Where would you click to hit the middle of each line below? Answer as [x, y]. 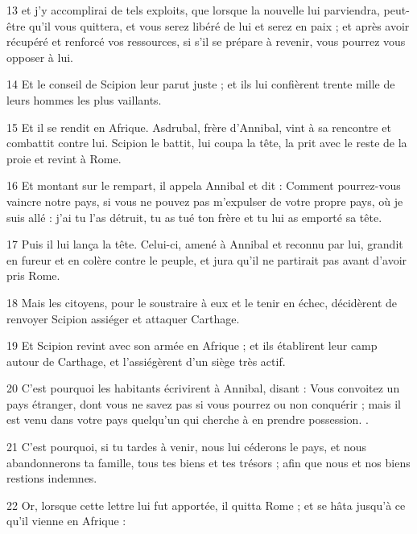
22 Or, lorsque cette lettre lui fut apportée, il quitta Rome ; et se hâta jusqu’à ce [206, 505]
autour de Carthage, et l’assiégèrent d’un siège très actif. [146, 361]
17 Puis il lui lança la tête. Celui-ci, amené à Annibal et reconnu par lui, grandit [205, 244]
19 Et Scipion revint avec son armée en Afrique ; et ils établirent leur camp [192, 345]
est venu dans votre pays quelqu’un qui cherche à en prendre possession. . [188, 419]
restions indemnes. [52, 478]
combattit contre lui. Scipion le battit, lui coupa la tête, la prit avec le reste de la [207, 143]
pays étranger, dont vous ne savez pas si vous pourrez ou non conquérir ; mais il [204, 403]
